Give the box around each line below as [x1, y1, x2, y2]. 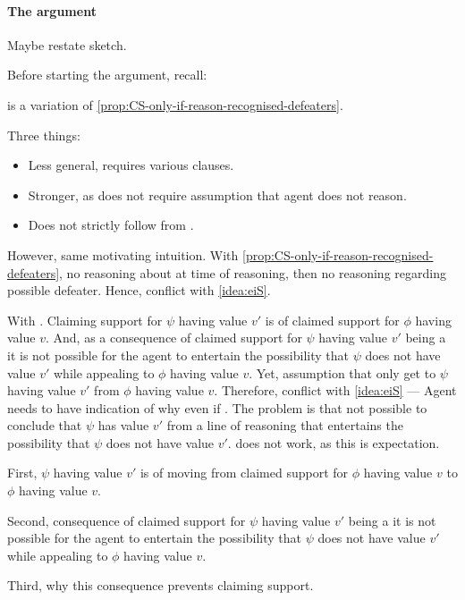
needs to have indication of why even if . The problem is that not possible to [7, 398, 427, 417]
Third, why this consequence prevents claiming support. [7, 576, 314, 595]
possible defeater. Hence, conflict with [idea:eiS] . [7, 281, 271, 300]
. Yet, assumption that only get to [249, 363, 436, 382]
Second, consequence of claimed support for [7, 511, 246, 529]
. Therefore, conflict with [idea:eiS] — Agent [214, 381, 457, 400]
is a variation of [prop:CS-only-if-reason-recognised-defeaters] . [7, 95, 343, 114]
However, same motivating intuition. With [7, 245, 239, 264]
